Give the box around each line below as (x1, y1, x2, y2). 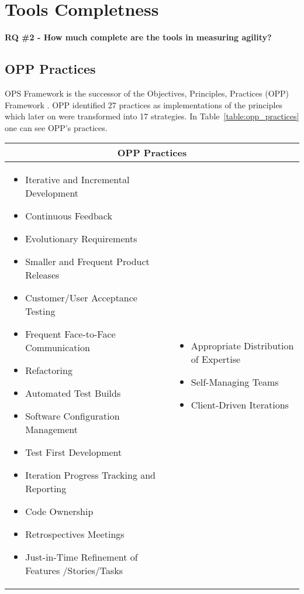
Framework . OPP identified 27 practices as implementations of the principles (5, 98, 283, 111)
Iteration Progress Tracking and (25, 468, 156, 482)
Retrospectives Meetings (25, 527, 125, 541)
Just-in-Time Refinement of (25, 550, 138, 564)
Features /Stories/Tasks (25, 564, 123, 578)
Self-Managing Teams (191, 375, 279, 389)
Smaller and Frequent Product (25, 255, 150, 269)
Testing (25, 304, 56, 318)
